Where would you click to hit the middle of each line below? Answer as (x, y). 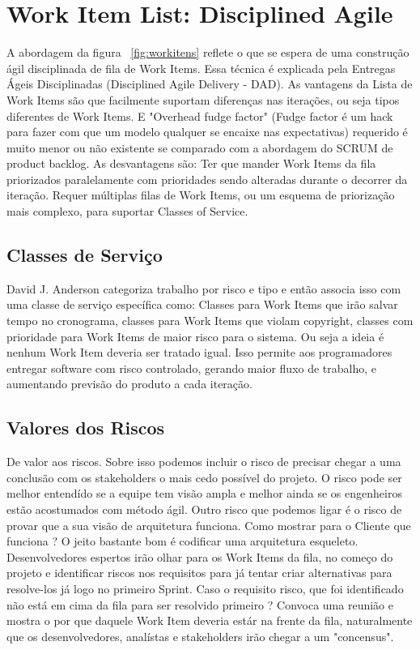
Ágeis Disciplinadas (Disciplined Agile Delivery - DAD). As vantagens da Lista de (210, 84)
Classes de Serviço (85, 255)
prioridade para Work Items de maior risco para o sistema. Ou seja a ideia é (195, 336)
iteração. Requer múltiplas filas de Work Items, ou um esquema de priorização (201, 195)
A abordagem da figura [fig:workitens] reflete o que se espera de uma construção (208, 52)
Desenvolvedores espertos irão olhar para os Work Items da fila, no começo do (200, 556)
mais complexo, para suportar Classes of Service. (127, 211)
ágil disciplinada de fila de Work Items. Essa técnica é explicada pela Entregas (201, 68)
